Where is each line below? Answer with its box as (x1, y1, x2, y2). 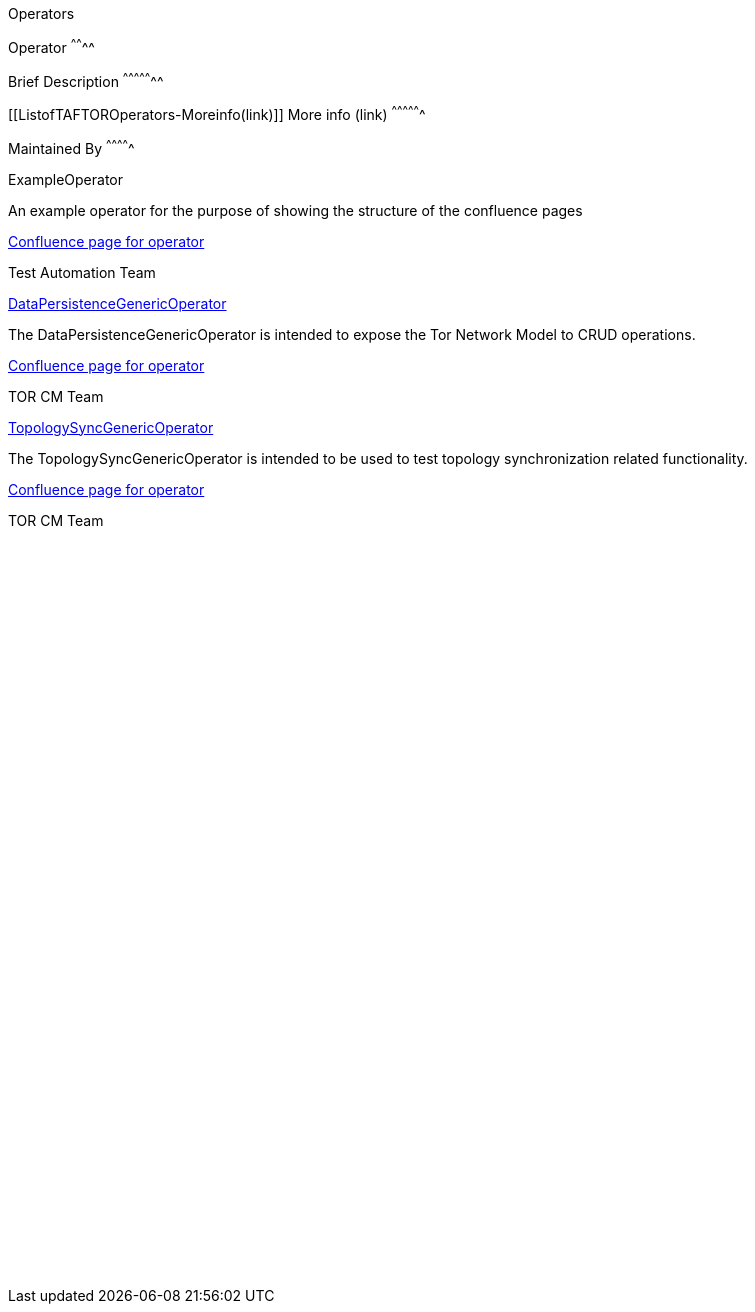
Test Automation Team (8, 263, 156, 281)
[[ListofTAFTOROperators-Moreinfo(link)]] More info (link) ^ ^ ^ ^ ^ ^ (8, 103, 426, 123)
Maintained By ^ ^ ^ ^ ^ (8, 136, 135, 157)
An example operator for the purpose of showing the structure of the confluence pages (8, 201, 583, 219)
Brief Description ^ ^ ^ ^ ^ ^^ (8, 69, 164, 90)
